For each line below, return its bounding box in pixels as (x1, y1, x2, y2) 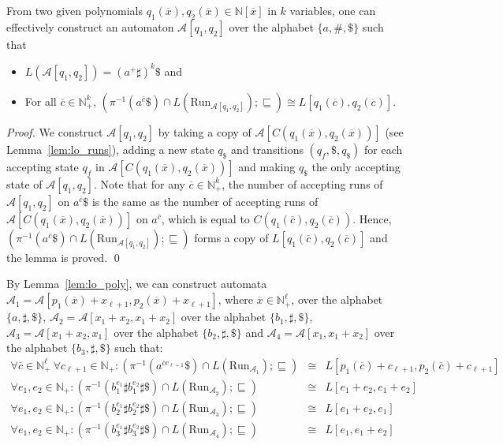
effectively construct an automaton (6, 18, 174, 35)
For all (24, 92, 57, 109)
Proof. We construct (6, 123, 103, 140)
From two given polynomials (6, 2, 143, 18)
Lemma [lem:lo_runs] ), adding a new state (6, 140, 214, 157)
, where (218, 291, 254, 308)
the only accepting (311, 158, 401, 174)
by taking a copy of (158, 123, 251, 140)
